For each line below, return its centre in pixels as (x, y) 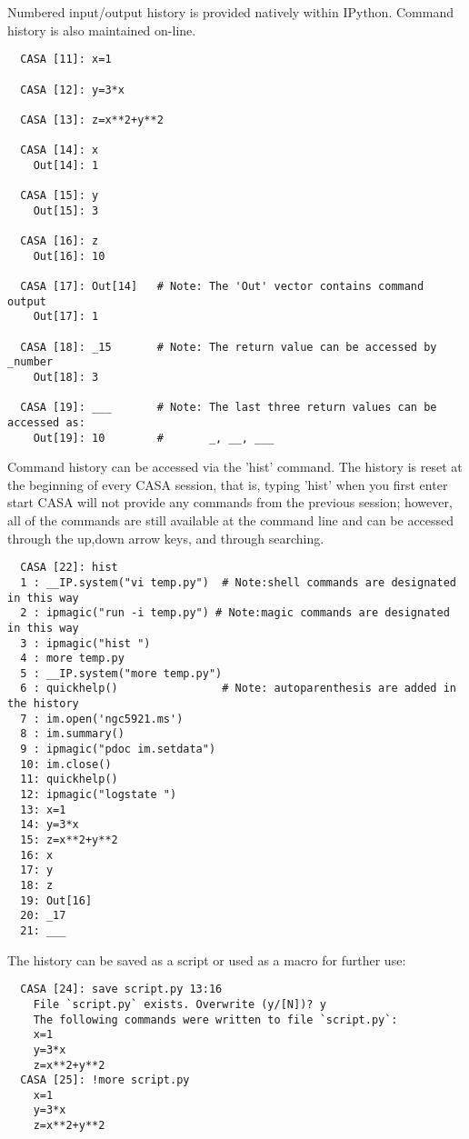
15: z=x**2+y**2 (69, 840)
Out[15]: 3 (66, 210)
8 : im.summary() (72, 734)
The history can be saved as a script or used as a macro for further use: (207, 959)
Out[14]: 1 (66, 165)
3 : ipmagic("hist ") (85, 643)
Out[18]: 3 (66, 377)
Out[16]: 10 (69, 256)
